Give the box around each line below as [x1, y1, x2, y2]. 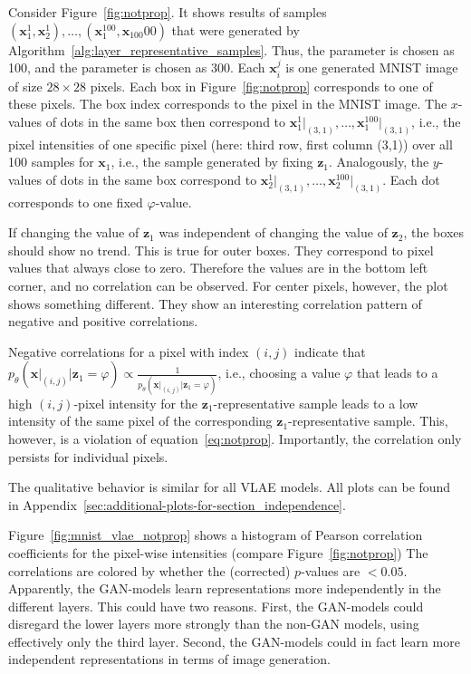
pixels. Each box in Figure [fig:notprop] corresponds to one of [90, 76, 433, 95]
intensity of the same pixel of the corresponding [8, 411, 273, 430]
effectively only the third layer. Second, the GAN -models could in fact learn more [8, 631, 460, 650]
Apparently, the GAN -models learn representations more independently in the [8, 579, 441, 598]
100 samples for [8, 152, 94, 171]
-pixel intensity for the [73, 393, 198, 412]
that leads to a [356, 363, 438, 382]
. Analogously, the [329, 152, 429, 171]
